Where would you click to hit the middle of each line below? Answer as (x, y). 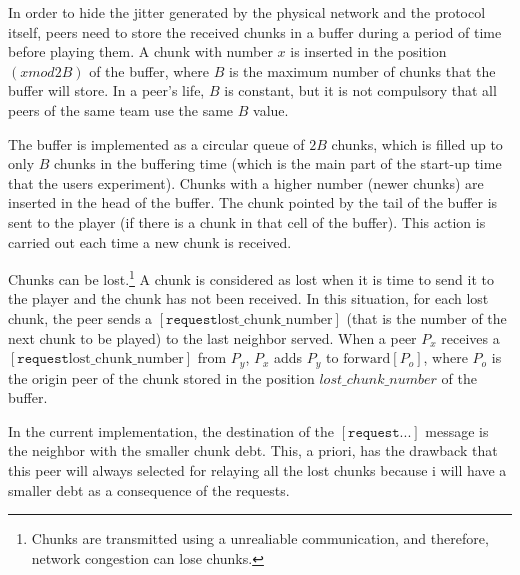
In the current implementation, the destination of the (171, 430)
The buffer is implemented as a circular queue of (156, 143)
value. (271, 109)
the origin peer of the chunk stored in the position (161, 377)
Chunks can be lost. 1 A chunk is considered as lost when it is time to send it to (251, 277)
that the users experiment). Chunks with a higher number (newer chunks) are (246, 182)
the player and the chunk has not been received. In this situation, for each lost (248, 298)
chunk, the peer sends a (80, 317)
